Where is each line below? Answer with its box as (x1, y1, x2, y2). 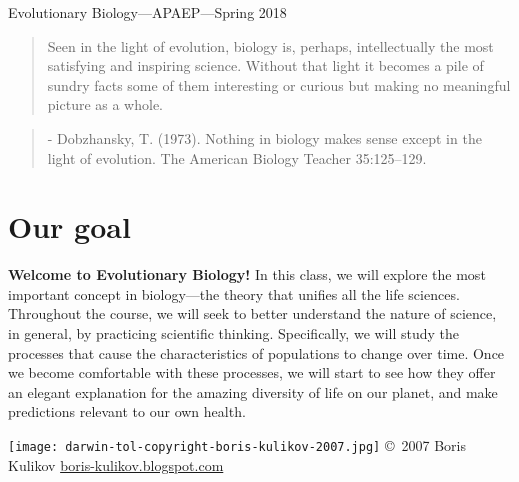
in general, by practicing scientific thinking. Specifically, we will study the (8, 323, 459, 344)
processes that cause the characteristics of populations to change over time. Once (8, 342, 505, 363)
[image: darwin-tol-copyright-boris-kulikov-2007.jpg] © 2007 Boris (8, 435, 466, 456)
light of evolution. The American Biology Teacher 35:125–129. (47, 147, 427, 168)
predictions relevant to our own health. (8, 401, 246, 422)
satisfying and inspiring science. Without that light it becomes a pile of (47, 55, 484, 76)
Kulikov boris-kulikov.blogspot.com (8, 454, 224, 475)
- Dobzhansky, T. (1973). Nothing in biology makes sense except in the (47, 127, 482, 148)
